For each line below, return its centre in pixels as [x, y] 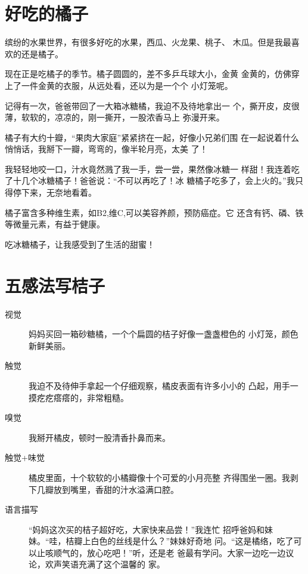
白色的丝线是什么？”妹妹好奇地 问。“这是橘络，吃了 [192, 541]
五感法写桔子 [55, 285]
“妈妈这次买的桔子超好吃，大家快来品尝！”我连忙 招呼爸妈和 [147, 529]
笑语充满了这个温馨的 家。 [113, 564]
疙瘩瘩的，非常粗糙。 [87, 397]
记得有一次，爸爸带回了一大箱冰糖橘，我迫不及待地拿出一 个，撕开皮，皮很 [152, 105]
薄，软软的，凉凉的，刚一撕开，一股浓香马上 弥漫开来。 [115, 117]
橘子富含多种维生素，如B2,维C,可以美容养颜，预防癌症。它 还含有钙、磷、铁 [154, 212]
